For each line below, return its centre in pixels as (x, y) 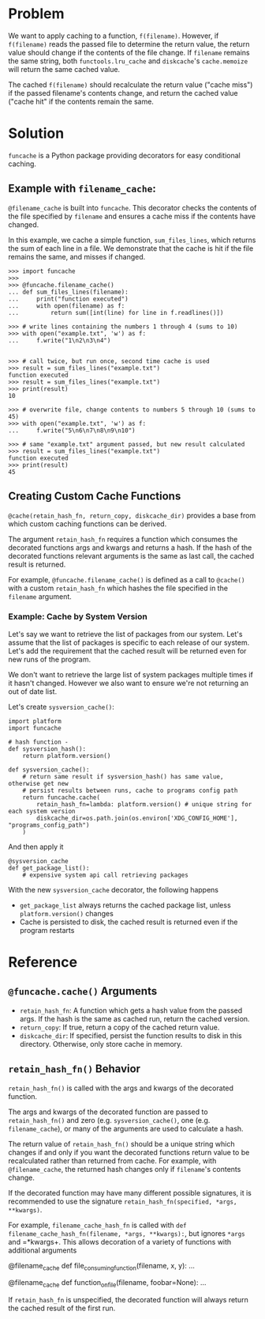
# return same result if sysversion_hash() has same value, (123, 776)
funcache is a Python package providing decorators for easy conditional (124, 155)
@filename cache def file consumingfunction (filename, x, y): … (102, 1266)
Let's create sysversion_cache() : (61, 707)
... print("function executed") (68, 299)
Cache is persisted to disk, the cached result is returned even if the (129, 922)
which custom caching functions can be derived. (88, 524)
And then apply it (36, 847)
